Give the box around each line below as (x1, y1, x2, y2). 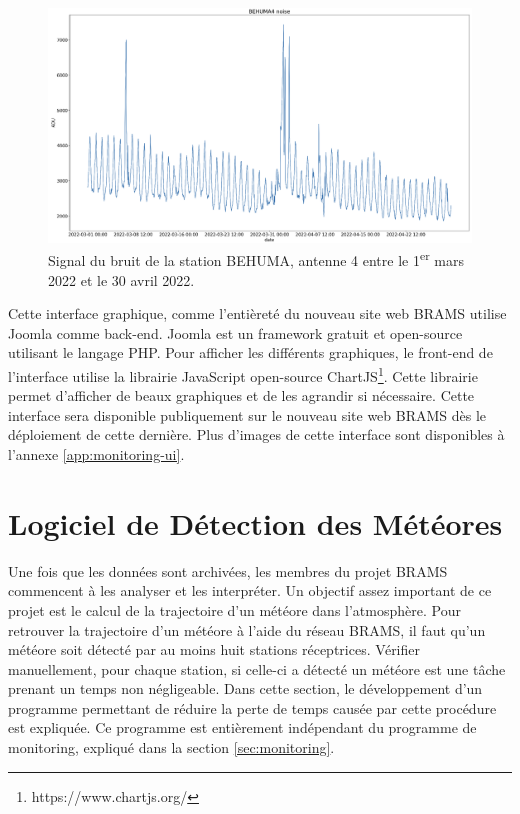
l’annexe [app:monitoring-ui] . (8, 444, 185, 465)
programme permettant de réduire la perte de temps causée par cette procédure (8, 697, 497, 718)
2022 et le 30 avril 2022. (48, 269, 195, 290)
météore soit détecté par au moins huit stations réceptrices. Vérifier (8, 639, 421, 660)
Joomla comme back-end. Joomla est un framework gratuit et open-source (8, 322, 463, 343)
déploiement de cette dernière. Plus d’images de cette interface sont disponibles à (8, 424, 505, 445)
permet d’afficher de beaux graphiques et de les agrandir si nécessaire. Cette (8, 385, 475, 406)
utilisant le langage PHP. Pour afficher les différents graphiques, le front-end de (8, 342, 493, 363)
